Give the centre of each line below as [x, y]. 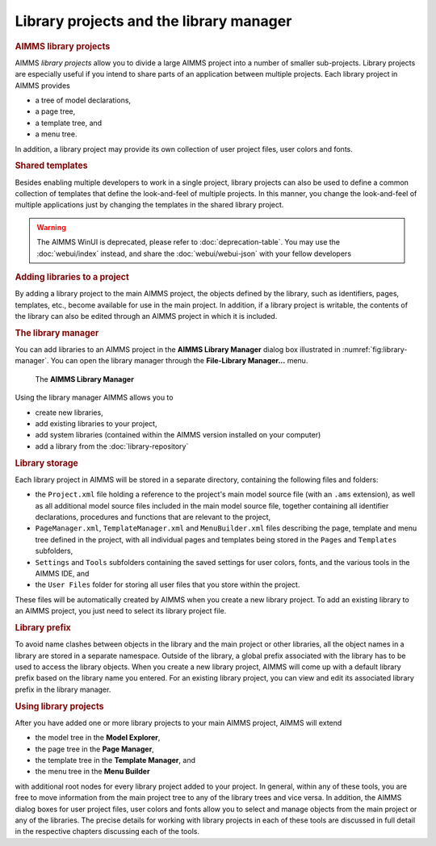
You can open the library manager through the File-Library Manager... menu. [179, 361]
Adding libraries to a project [72, 277]
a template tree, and [69, 123]
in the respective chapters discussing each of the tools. [107, 831]
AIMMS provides [42, 86]
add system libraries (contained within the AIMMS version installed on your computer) [178, 435]
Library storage [46, 463]
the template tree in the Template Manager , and [115, 760]
